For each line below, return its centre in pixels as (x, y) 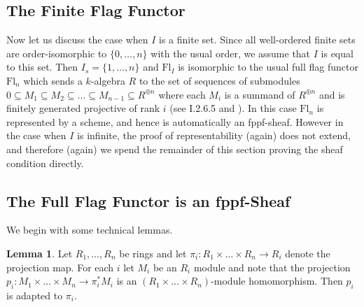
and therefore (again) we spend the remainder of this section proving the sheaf (175, 149)
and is (332, 94)
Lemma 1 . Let (40, 253)
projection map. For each (60, 267)
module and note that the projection (272, 267)
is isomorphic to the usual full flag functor (268, 67)
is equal (337, 53)
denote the (308, 253)
